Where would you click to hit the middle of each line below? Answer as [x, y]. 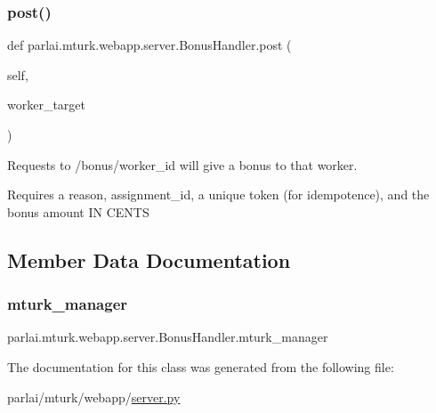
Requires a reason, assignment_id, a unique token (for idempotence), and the [218, 194]
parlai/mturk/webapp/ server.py [94, 397]
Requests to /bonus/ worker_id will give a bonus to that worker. [182, 164]
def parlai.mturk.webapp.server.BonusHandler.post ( [149, 45]
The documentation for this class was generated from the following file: [201, 366]
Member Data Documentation [149, 259]
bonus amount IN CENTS [78, 211]
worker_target [47, 105]
